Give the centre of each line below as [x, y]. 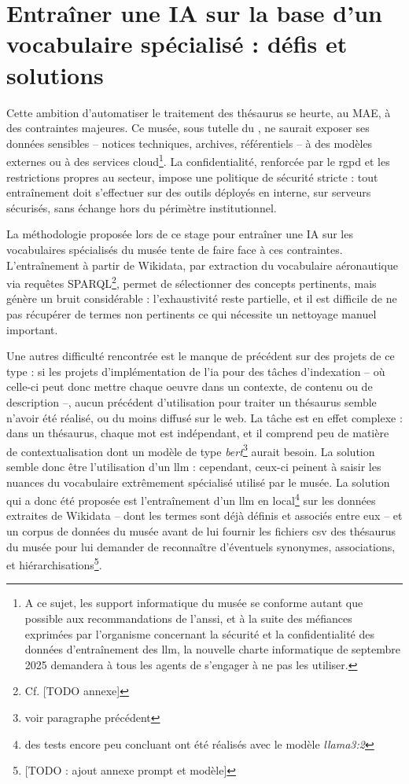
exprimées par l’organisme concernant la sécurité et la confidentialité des [199, 633]
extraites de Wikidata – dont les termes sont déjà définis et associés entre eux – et [204, 515]
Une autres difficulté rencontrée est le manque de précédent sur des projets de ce [201, 356]
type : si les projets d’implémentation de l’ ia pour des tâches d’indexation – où [196, 371]
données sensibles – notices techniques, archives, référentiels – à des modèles [190, 143]
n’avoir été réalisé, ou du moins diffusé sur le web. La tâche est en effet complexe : [204, 417]
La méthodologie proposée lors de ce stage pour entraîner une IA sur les [180, 234]
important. [32, 329]
